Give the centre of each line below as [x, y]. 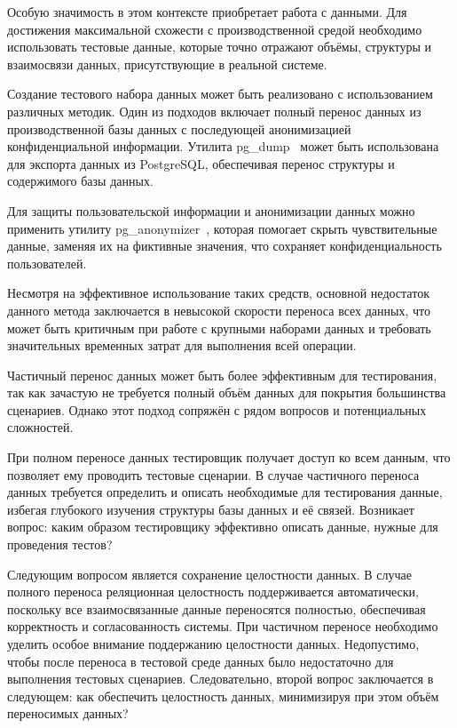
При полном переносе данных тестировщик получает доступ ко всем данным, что [229, 457]
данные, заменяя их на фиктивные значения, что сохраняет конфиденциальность [225, 246]
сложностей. [40, 427]
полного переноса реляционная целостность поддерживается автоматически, [213, 592]
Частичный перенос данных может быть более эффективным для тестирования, [222, 375]
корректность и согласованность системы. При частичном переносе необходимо [223, 626]
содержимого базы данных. [80, 181]
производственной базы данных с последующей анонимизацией [179, 128]
